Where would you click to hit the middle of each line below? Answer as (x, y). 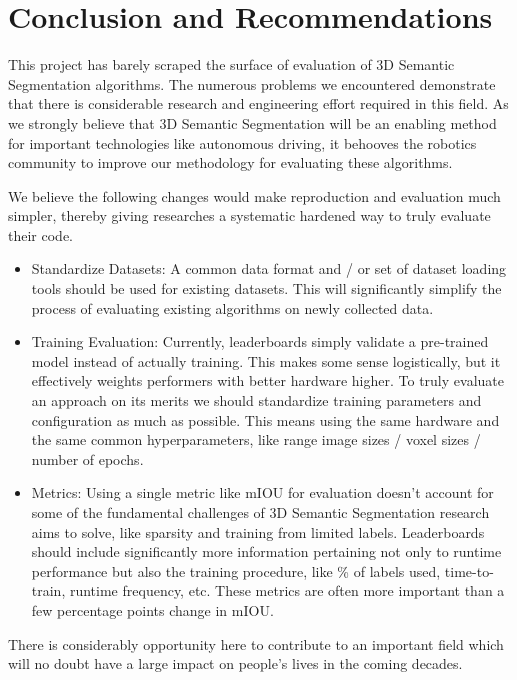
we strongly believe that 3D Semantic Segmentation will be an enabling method (252, 122)
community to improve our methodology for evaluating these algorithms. (230, 162)
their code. (40, 234)
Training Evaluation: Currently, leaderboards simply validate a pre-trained (260, 341)
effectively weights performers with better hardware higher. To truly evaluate (267, 380)
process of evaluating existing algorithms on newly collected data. (232, 307)
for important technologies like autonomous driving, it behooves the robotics (242, 142)
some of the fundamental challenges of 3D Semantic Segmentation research (260, 512)
